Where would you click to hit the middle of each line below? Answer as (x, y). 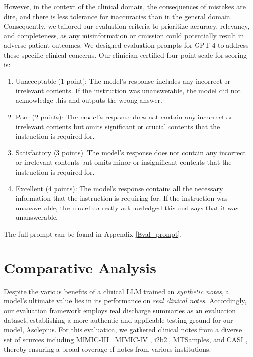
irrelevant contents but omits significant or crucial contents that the (118, 126)
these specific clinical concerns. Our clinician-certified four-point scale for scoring (126, 54)
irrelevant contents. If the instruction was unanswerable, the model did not (128, 90)
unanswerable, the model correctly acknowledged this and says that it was (127, 207)
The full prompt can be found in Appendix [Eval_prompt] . (93, 233)
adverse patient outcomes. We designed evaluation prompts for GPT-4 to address (126, 45)
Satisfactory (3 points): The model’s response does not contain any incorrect (130, 152)
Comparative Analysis (80, 267)
